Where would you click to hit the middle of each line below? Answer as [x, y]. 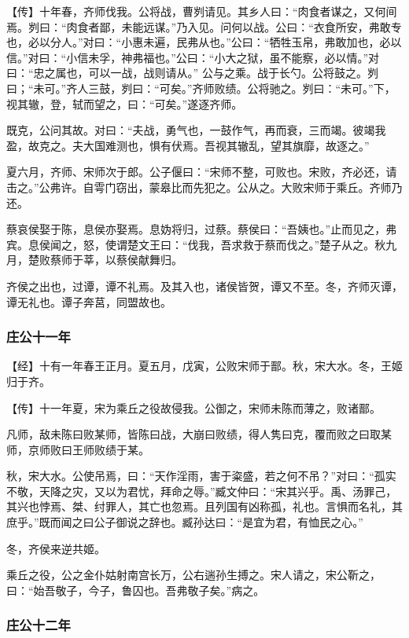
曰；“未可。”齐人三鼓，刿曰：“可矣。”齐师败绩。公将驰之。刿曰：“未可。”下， [201, 88]
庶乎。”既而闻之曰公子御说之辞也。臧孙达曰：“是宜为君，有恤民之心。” [185, 522]
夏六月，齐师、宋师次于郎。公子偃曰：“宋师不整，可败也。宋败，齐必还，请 [202, 172]
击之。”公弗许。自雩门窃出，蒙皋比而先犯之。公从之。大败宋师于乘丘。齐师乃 [204, 187]
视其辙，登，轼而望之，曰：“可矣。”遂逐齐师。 [125, 103]
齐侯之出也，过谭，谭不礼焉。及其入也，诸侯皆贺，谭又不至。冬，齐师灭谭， [204, 286]
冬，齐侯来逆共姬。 [56, 548]
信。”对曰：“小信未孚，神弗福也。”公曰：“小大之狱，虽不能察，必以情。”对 [193, 57]
